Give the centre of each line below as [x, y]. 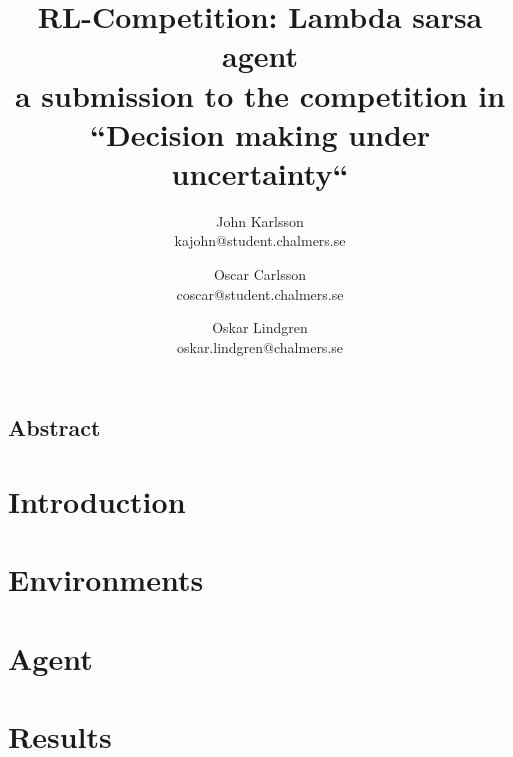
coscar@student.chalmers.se [260, 293]
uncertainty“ [260, 172]
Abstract [54, 427]
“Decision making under [260, 133]
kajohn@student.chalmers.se [260, 240]
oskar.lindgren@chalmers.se [260, 346]
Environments [106, 579]
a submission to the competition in [260, 94]
